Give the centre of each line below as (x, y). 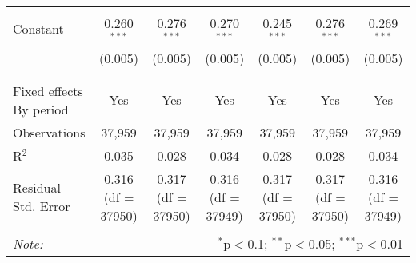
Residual (37, 188)
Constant (38, 29)
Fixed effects (48, 90)
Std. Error (42, 206)
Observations (49, 132)
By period (41, 109)
